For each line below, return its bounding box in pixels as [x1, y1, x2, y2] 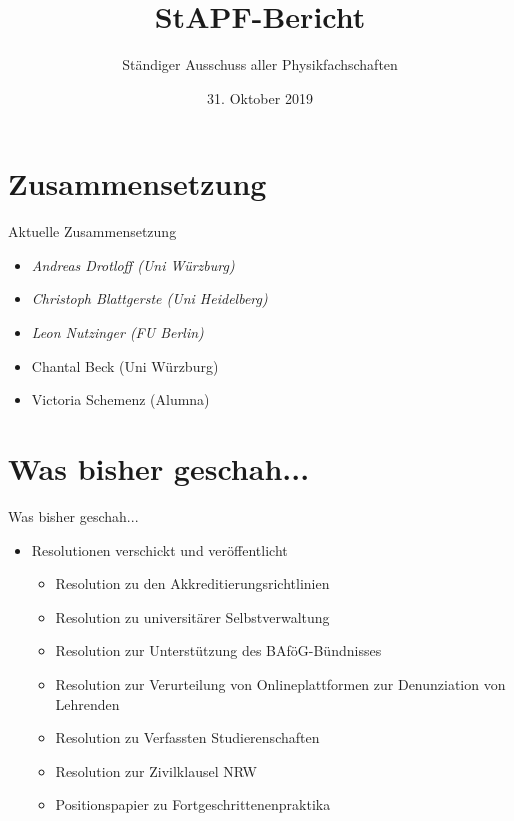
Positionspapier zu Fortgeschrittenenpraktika [55, 794, 331, 815]
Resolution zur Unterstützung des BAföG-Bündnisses [55, 640, 382, 661]
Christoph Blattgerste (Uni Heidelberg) [31, 288, 268, 309]
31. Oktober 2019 [207, 87, 313, 108]
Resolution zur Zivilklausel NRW [55, 760, 257, 781]
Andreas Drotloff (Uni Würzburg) [31, 254, 235, 275]
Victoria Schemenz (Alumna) [31, 389, 210, 410]
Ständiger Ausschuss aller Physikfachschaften [122, 54, 398, 75]
